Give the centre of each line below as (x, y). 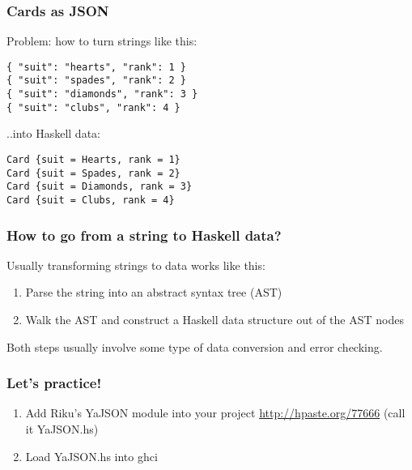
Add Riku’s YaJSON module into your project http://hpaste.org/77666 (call (215, 413)
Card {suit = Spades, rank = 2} (93, 173)
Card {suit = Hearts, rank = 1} (93, 160)
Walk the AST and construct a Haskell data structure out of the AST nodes (214, 320)
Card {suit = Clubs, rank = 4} (91, 200)
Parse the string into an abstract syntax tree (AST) (154, 292)
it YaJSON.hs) (62, 429)
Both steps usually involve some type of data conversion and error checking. (195, 346)
